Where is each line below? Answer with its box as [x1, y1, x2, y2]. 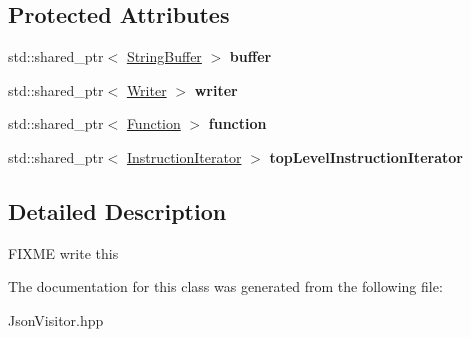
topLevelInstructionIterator [269, 146, 463, 167]
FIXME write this [8, 242, 119, 263]
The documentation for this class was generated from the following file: [8, 276, 443, 297]
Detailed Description [8, 195, 227, 226]
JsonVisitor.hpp [8, 309, 104, 330]
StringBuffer [126, 46, 202, 67]
